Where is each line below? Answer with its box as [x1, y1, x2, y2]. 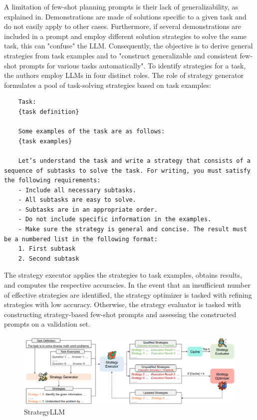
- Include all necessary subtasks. [18, 186, 136, 194]
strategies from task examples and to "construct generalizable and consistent [4, 50, 238, 60]
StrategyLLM [24, 407, 65, 417]
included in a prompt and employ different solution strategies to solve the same [4, 30, 247, 41]
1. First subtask [18, 245, 76, 253]
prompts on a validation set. [4, 319, 90, 329]
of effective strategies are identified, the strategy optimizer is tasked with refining [4, 289, 252, 300]
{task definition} [18, 108, 79, 115]
